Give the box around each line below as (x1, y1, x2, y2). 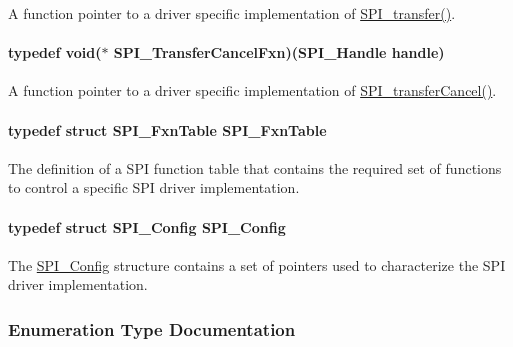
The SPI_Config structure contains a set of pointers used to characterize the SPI (8, 254, 506, 275)
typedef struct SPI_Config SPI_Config (8, 216, 286, 237)
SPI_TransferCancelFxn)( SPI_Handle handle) (113, 42, 445, 63)
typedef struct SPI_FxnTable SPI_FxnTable (8, 119, 327, 140)
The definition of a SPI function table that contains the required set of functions (8, 157, 502, 178)
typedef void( (8, 42, 102, 63)
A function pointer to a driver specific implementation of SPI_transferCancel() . (8, 80, 497, 101)
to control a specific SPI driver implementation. (8, 177, 300, 198)
